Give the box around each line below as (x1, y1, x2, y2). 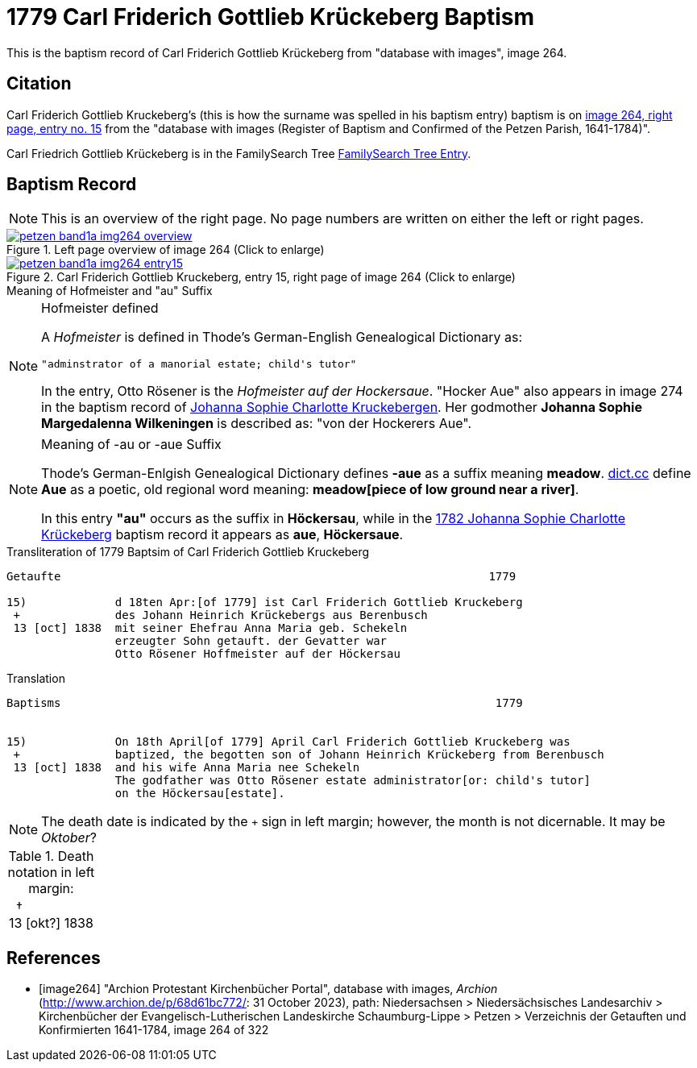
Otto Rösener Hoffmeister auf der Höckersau (114, 647, 400, 661)
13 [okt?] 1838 (9, 915, 93, 932)
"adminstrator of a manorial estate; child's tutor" (41, 358, 357, 371)
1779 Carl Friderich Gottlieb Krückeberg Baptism (6, 3, 534, 31)
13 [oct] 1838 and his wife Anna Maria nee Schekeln (13, 761, 360, 775)
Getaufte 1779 (6, 570, 517, 584)
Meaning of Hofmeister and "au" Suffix (6, 284, 213, 298)
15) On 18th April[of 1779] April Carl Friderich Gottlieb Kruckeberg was (6, 735, 570, 749)
